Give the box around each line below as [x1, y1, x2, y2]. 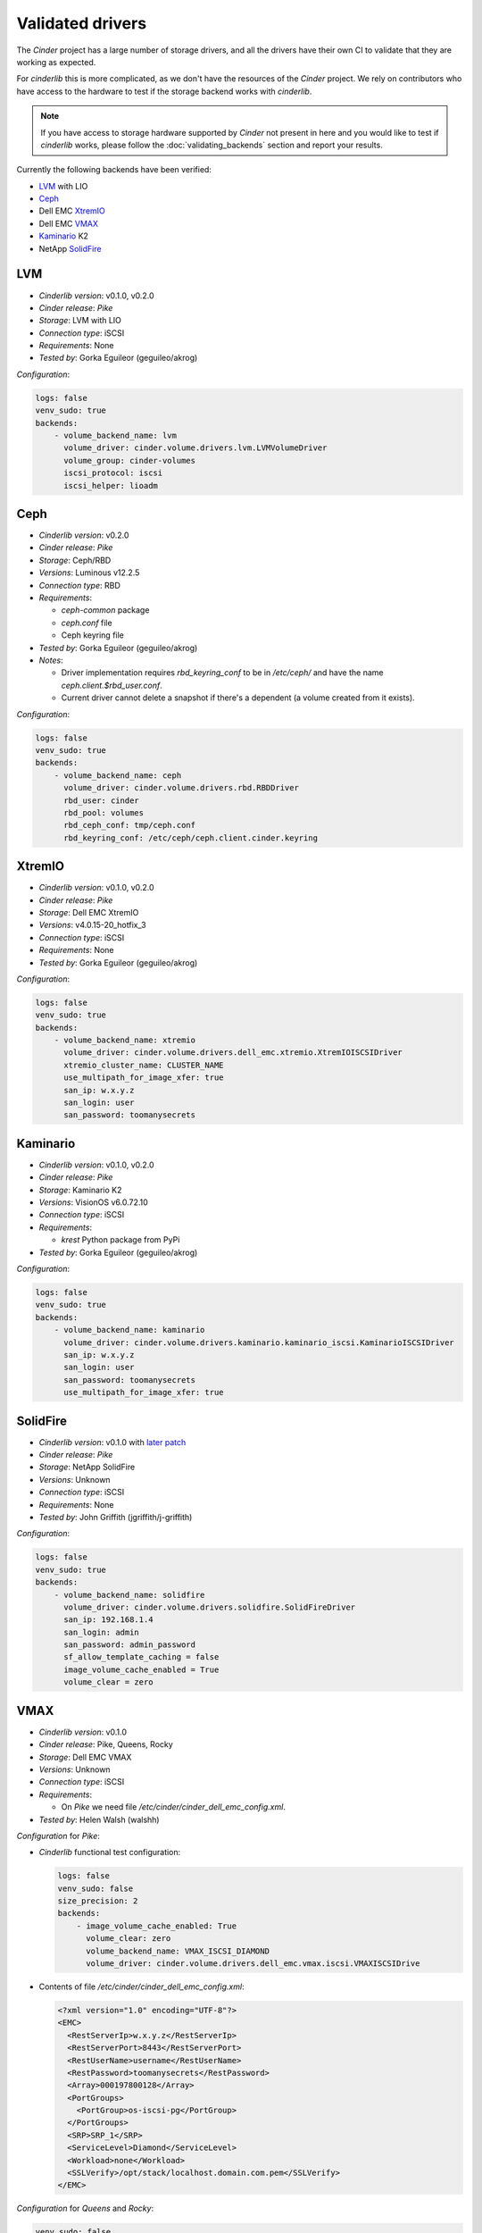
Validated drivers [16, 13, 147, 33]
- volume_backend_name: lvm [54, 431, 178, 441]
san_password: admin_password [63, 1640, 196, 1650]
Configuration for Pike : [16, 1830, 100, 1841]
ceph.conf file [61, 617, 112, 628]
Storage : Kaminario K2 [38, 1184, 122, 1195]
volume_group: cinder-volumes [63, 456, 196, 465]
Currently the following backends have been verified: [16, 164, 212, 175]
